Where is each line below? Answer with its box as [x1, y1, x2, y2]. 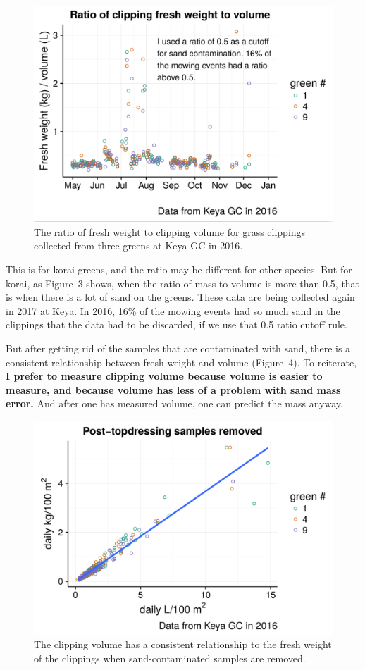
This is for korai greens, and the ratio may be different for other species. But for [6, 262, 352, 277]
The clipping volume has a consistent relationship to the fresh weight [34, 637, 332, 652]
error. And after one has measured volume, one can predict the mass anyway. [6, 396, 343, 411]
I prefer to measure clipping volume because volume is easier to [6, 368, 323, 383]
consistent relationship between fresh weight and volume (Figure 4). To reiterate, [6, 354, 357, 369]
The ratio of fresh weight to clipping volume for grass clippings [34, 224, 306, 239]
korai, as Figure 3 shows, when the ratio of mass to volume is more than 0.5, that [6, 275, 360, 290]
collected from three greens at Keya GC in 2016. [34, 238, 243, 253]
